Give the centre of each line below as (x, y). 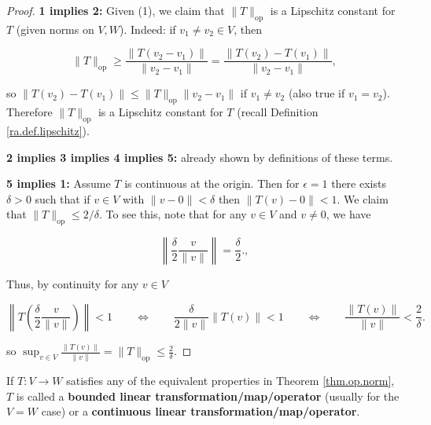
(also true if (317, 93)
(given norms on (55, 29)
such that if (63, 198)
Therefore (29, 112)
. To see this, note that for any (173, 214)
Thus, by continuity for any (73, 284)
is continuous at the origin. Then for (212, 183)
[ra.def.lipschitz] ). (48, 131)
